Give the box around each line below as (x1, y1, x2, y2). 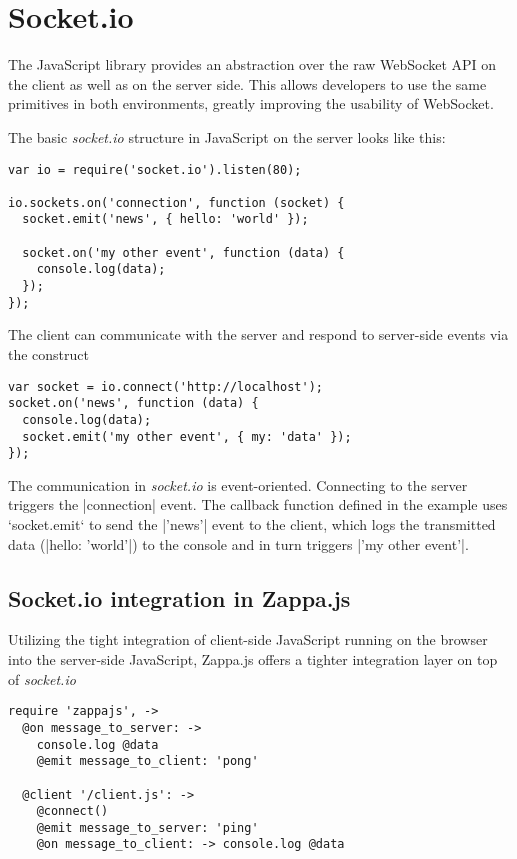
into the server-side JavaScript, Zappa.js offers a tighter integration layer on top (8, 649, 498, 670)
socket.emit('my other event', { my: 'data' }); (22, 429, 352, 444)
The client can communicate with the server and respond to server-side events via (8, 324, 509, 345)
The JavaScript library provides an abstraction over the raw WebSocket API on (8, 54, 497, 75)
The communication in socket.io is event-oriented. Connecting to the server (8, 474, 468, 495)
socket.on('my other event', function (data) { (22, 245, 345, 260)
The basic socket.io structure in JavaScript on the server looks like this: (8, 126, 446, 147)
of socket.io (8, 668, 76, 689)
